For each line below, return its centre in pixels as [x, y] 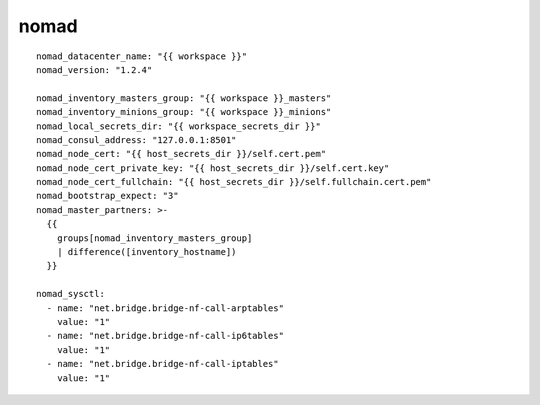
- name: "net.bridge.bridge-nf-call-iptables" [162, 364]
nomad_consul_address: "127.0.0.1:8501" [136, 139]
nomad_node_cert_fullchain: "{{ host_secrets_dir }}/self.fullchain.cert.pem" [234, 182]
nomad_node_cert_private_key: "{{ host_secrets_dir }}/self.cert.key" [213, 168]
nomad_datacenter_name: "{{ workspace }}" [142, 56]
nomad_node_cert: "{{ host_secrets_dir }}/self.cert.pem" [181, 154]
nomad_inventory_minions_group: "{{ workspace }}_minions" [184, 112]
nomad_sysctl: [70, 294]
